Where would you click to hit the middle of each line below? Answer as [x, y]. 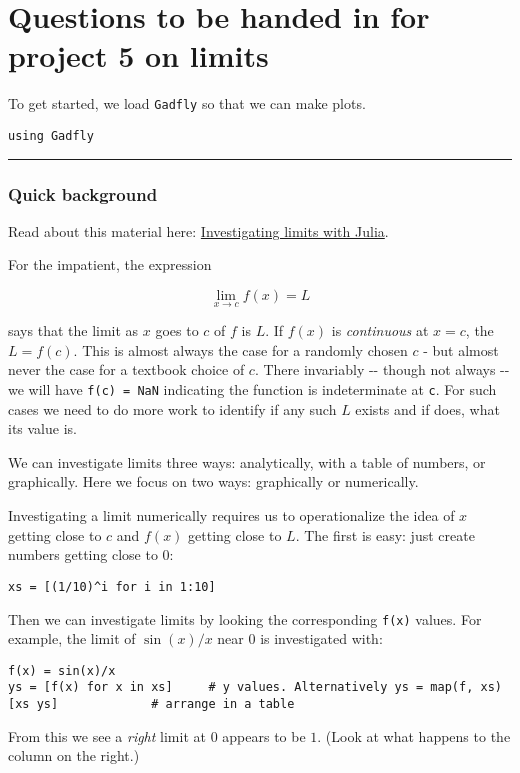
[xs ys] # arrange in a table [151, 704]
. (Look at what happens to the [414, 735]
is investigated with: [321, 638]
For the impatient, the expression [110, 264]
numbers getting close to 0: [91, 554]
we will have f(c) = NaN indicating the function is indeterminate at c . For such [252, 389]
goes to [177, 330]
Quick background [83, 193]
